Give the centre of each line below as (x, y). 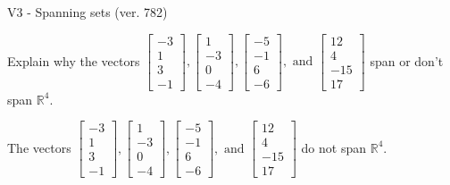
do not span (334, 147)
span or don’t (407, 60)
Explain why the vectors (74, 60)
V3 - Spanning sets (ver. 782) (87, 12)
